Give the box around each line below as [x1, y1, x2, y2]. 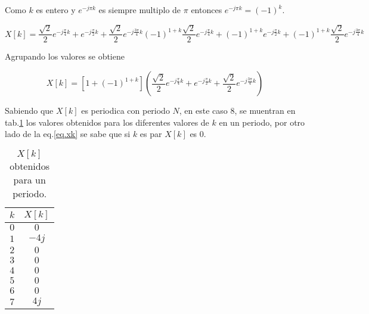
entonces [191, 4, 222, 15]
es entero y [36, 4, 76, 15]
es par [139, 128, 162, 140]
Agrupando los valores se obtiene [5, 50, 125, 63]
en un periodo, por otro [219, 116, 305, 128]
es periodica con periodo [81, 104, 170, 117]
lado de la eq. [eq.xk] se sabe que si [5, 128, 131, 140]
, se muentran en [234, 104, 296, 117]
